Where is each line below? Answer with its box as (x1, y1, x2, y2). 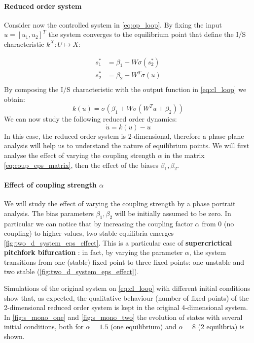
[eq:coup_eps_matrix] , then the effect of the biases (4, 159, 158, 170)
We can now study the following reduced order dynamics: (4, 114, 177, 124)
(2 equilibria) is (198, 321, 245, 332)
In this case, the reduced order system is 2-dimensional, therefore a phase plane (4, 130, 244, 141)
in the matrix (164, 150, 205, 160)
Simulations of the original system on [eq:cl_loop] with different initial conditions (4, 283, 251, 293)
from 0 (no (202, 218, 234, 228)
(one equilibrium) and (110, 321, 177, 332)
